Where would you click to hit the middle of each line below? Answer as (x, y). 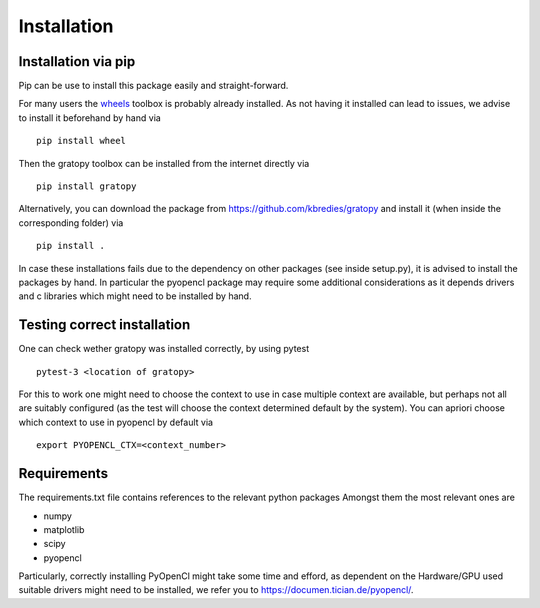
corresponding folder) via (71, 222)
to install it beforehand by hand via (90, 117)
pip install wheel (81, 141)
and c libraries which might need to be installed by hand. (135, 296)
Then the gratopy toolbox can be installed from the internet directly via (164, 163)
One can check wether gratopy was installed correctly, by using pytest (164, 349)
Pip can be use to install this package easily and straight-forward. (153, 86)
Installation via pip (77, 61)
